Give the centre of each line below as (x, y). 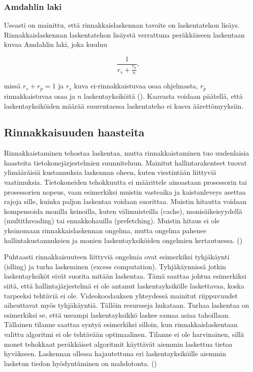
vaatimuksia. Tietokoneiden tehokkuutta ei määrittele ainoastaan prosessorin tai (126, 182)
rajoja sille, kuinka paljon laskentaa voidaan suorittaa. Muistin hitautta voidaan (125, 201)
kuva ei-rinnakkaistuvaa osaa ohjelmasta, (136, 86)
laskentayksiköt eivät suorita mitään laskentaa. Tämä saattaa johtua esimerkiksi (125, 276)
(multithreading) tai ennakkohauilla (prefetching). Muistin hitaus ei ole (112, 221)
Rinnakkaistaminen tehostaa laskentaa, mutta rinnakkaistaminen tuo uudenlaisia (127, 153)
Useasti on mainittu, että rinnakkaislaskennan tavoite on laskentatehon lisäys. (122, 25)
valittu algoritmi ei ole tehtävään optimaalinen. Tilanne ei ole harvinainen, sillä (124, 334)
